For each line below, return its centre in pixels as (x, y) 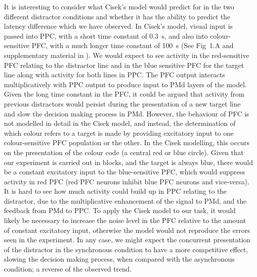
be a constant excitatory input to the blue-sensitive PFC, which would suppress (125, 172)
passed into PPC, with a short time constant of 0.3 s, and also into (106, 35)
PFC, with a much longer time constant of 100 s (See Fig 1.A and (133, 45)
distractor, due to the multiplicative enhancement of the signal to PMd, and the (125, 200)
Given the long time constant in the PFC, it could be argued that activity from (124, 94)
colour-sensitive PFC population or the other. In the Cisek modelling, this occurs (127, 142)
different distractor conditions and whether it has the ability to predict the (117, 16)
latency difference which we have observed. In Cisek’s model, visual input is (118, 26)
